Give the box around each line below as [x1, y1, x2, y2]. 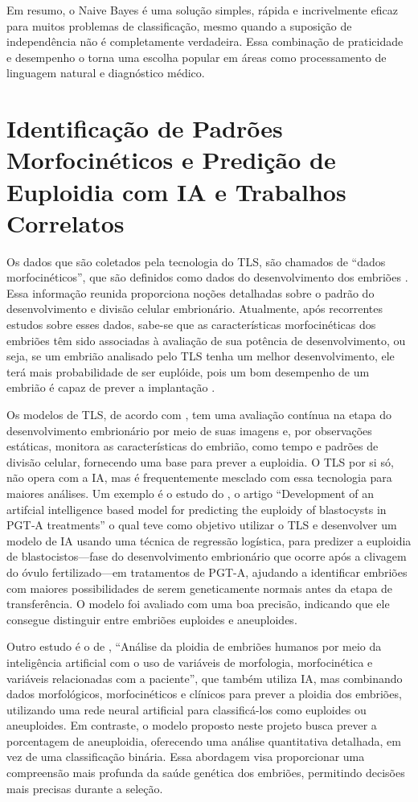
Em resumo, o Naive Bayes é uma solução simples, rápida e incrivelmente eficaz [6, 2, 398, 18]
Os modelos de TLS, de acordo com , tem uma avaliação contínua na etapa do [6, 406, 392, 422]
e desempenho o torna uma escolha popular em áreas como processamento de [6, 48, 387, 65]
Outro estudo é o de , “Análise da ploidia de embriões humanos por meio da [6, 638, 382, 655]
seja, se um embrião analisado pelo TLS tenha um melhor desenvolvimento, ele [6, 348, 395, 364]
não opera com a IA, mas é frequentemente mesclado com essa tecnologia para [6, 469, 392, 486]
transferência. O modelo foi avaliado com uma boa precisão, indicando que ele [6, 595, 390, 612]
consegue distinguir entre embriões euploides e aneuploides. [6, 611, 297, 627]
